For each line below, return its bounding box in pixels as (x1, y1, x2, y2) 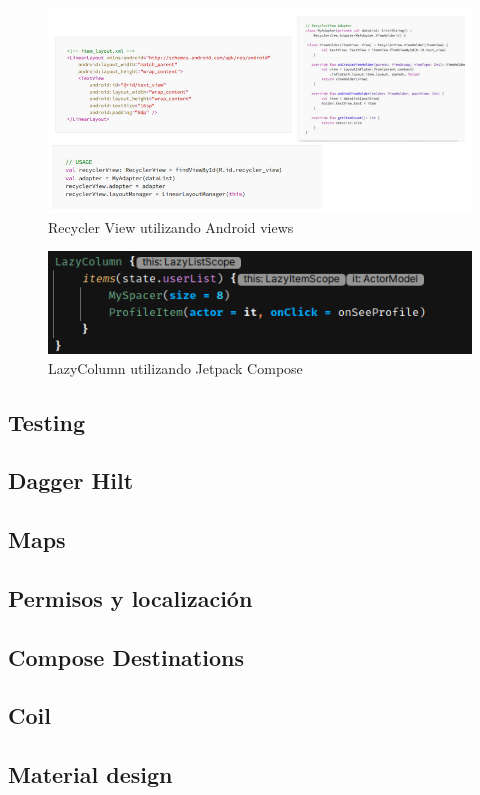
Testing (8, 406, 85, 437)
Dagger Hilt (8, 465, 134, 496)
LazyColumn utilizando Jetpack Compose (48, 357, 303, 378)
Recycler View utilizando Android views (48, 216, 294, 237)
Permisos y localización (8, 582, 253, 613)
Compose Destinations (8, 641, 244, 672)
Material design (8, 759, 173, 790)
